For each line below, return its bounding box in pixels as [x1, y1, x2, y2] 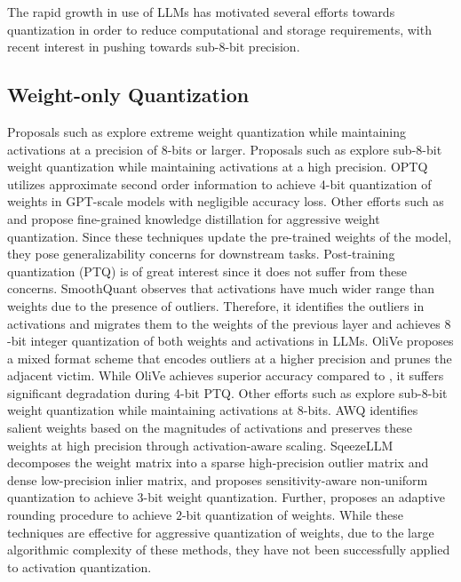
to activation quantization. [7, 557, 152, 576]
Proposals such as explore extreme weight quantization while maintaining [7, 122, 407, 140]
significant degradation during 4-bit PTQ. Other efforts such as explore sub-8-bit [7, 383, 448, 402]
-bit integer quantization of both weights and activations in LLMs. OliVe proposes [7, 331, 454, 350]
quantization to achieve [7, 488, 133, 506]
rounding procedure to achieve [7, 506, 172, 524]
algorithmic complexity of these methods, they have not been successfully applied [7, 540, 450, 559]
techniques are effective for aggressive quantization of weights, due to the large [7, 522, 434, 541]
